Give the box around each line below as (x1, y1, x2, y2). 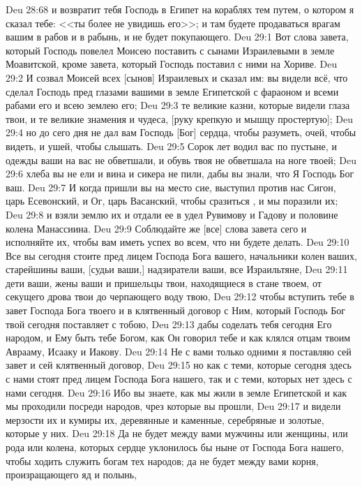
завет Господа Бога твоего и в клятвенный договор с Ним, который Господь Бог (6, 303, 346, 318)
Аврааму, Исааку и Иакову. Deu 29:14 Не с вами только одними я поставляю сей (6, 344, 352, 358)
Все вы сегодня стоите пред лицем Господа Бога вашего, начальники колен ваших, (6, 248, 357, 263)
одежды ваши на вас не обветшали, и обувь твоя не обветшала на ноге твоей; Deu (6, 152, 357, 167)
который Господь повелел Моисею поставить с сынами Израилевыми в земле (6, 43, 335, 57)
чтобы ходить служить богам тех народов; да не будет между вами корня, (6, 453, 319, 468)
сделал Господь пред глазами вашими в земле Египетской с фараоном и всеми (6, 84, 339, 98)
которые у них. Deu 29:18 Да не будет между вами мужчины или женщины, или (6, 426, 348, 441)
